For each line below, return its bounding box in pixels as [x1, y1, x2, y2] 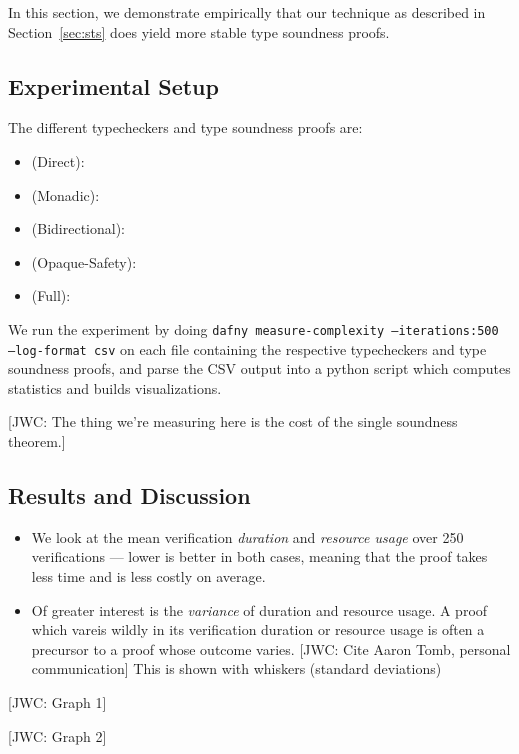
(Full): [31, 285, 71, 306]
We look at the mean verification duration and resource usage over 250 [31, 526, 464, 547]
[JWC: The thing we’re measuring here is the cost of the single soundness [8, 411, 458, 432]
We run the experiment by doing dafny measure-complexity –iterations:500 [8, 318, 499, 339]
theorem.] [8, 431, 66, 452]
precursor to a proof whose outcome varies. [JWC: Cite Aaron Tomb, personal [31, 638, 511, 659]
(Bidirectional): [31, 218, 125, 239]
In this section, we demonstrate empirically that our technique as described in [8, 2, 486, 22]
